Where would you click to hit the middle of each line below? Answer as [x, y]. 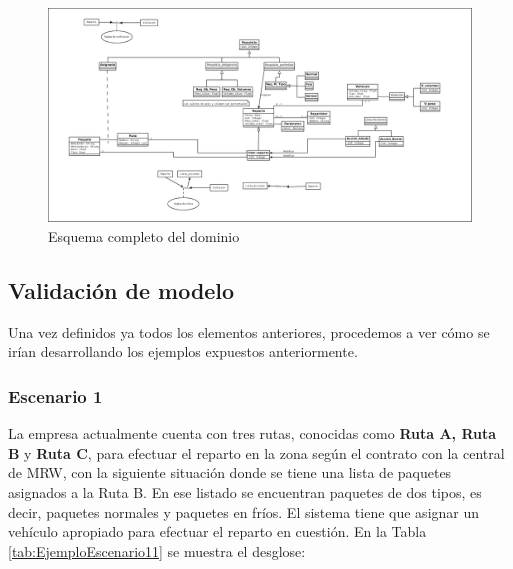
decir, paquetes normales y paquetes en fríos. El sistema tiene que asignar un [244, 511]
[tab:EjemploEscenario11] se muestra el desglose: [157, 550]
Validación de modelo [121, 290]
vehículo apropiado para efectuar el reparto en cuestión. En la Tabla [217, 531]
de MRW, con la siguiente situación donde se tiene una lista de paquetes [230, 472]
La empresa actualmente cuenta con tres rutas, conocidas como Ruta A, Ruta [252, 433]
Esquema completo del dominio [144, 236]
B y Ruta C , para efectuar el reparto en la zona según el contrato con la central [256, 452]
